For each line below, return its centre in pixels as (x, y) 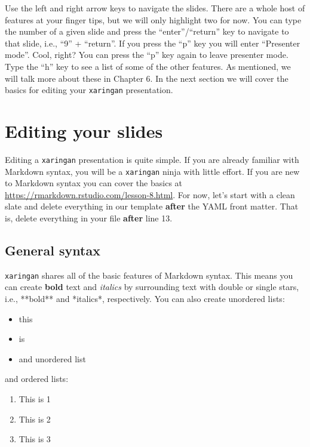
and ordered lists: (37, 379)
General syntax (53, 250)
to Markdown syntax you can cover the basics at (94, 183)
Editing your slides (84, 131)
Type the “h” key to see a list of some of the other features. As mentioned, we (148, 66)
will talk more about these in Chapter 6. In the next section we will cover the (147, 78)
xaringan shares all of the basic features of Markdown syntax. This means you (149, 275)
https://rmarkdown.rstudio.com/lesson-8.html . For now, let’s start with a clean (150, 194)
